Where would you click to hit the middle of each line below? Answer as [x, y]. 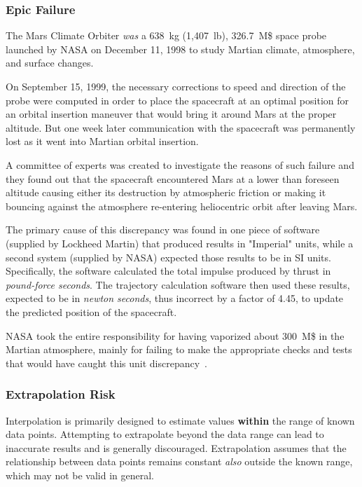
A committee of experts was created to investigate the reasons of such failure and [180, 164]
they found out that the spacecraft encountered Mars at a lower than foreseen [173, 178]
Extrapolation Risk [61, 394]
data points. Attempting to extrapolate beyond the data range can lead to [165, 434]
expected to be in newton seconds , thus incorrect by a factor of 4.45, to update [175, 298]
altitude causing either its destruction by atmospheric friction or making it [166, 192]
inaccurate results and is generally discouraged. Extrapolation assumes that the [176, 447]
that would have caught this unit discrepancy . [107, 363]
